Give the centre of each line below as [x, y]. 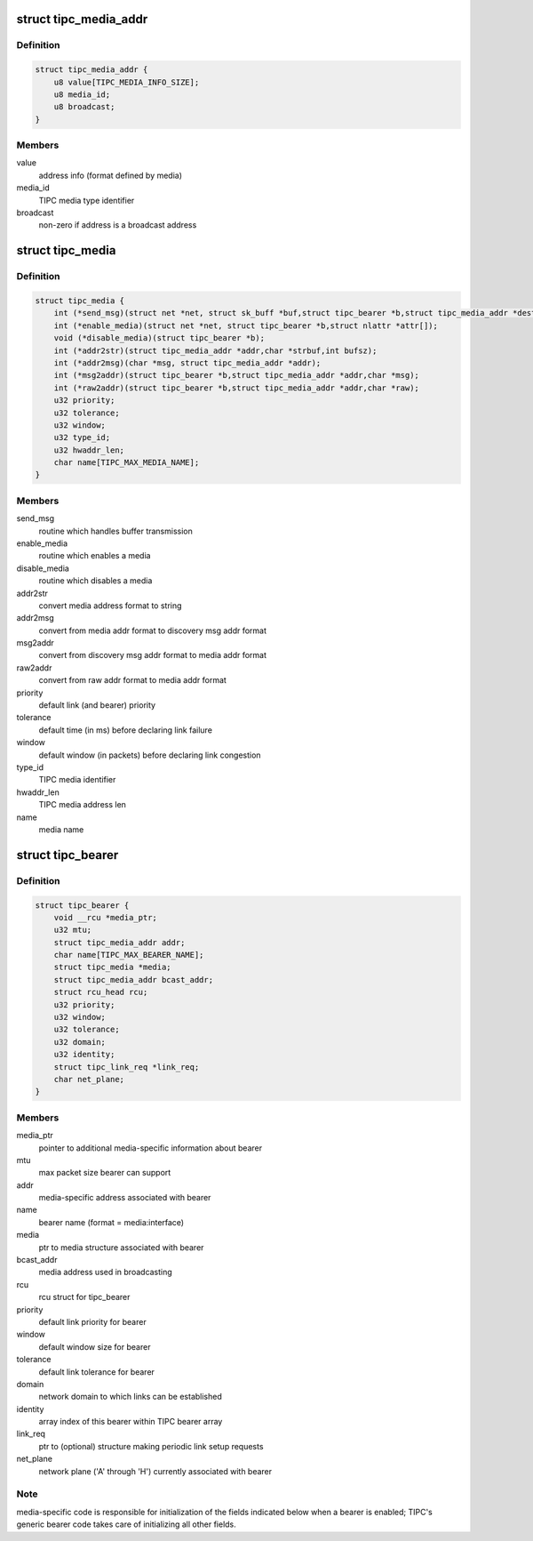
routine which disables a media [95, 581]
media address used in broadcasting [105, 1272]
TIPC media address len [82, 805]
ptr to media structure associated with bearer [121, 1247]
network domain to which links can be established [130, 1397]
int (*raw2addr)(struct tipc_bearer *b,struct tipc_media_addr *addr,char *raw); [236, 388]
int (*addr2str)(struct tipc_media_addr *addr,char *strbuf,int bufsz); [215, 350]
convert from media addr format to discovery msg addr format [152, 630]
